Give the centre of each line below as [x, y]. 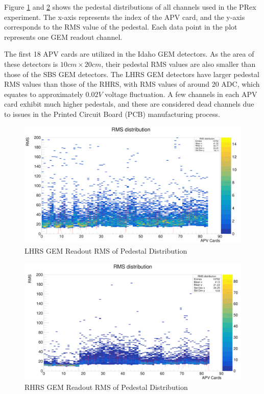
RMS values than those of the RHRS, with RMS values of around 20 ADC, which [132, 84]
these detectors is [31, 64]
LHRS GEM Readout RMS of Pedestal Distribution [106, 250]
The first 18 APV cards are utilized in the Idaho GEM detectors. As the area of [129, 54]
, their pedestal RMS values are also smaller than [178, 64]
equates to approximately [44, 94]
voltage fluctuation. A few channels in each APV [181, 94]
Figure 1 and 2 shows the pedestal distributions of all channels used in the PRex [130, 7]
